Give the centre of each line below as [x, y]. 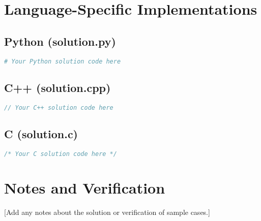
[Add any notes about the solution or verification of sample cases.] [107, 212]
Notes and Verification [85, 187]
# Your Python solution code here [63, 61]
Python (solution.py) [60, 41]
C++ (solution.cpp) [57, 87]
